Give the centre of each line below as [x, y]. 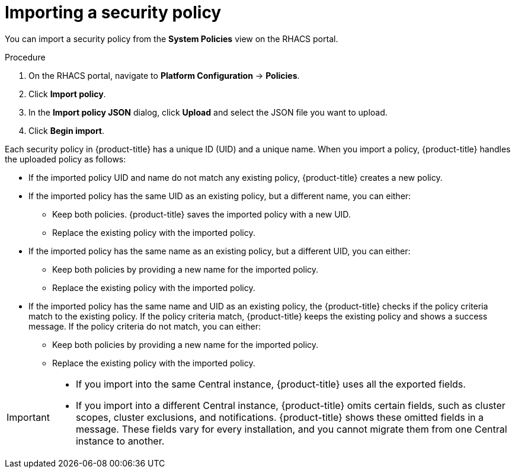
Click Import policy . [67, 94]
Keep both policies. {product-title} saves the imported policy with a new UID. [201, 214]
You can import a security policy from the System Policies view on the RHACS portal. [172, 39]
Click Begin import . [67, 130]
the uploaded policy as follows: [65, 159]
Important [28, 417]
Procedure [25, 57]
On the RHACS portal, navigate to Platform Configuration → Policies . [164, 75]
